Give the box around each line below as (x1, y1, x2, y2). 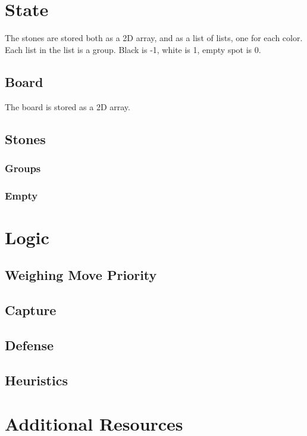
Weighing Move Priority (5, 266, 157, 284)
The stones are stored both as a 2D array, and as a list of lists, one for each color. (5, 32, 303, 44)
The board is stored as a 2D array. (5, 100, 130, 113)
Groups (5, 160, 41, 175)
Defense (5, 335, 54, 354)
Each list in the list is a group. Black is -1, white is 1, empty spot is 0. (5, 43, 261, 55)
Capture (5, 301, 57, 319)
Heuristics (5, 370, 68, 389)
